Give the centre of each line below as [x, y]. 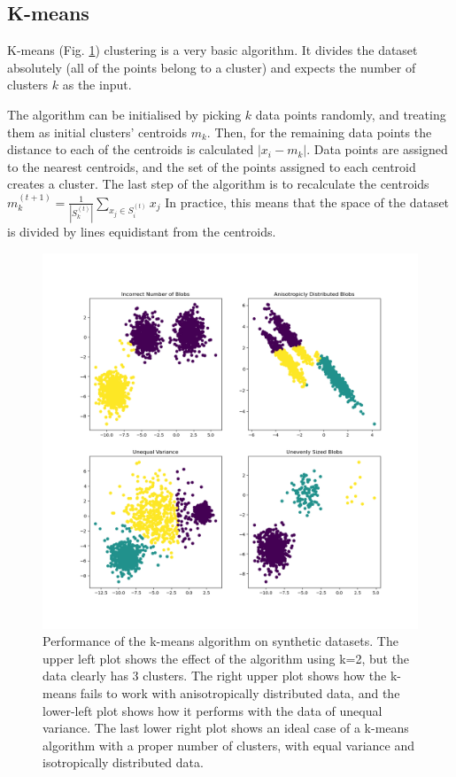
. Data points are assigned [377, 149]
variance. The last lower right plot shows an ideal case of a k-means [226, 728]
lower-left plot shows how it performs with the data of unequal [213, 710]
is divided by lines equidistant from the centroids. [142, 232]
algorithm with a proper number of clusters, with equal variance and [229, 745]
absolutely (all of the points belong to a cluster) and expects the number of [212, 67]
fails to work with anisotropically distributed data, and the [240, 693]
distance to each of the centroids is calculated [131, 149]
